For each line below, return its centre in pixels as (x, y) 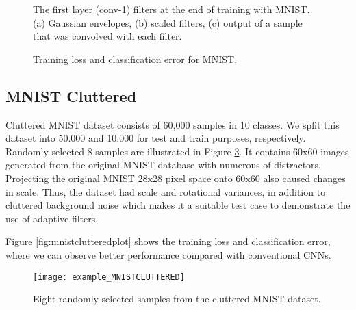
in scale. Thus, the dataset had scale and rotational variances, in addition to (166, 191)
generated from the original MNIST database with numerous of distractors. (164, 165)
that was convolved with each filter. (107, 36)
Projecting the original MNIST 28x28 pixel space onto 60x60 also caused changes (176, 178)
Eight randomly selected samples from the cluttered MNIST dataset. (177, 299)
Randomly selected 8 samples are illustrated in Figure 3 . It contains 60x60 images (177, 151)
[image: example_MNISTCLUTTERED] (109, 277)
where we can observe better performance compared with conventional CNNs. (168, 254)
